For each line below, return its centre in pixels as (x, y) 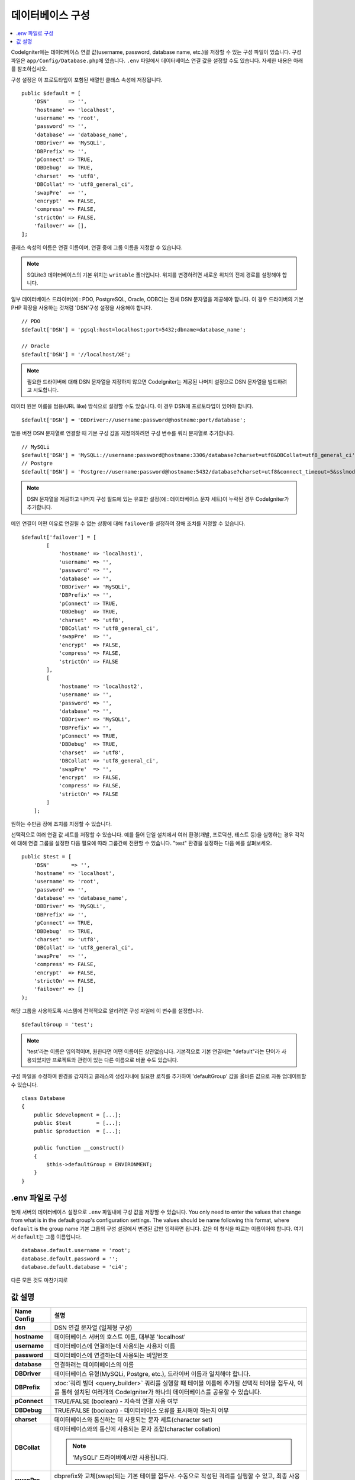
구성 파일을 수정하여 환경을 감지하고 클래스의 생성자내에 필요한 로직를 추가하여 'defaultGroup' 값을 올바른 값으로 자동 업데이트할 (159, 1076)
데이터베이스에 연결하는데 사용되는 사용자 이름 (115, 1346)
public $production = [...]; (77, 1131)
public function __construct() (79, 1148)
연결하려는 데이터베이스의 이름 (94, 1365)
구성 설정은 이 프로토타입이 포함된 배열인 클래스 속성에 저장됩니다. (87, 79)
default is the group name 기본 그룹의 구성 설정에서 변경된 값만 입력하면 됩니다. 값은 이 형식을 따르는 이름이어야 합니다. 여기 (157, 1228)
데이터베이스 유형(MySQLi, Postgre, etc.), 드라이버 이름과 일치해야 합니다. (152, 1374)
